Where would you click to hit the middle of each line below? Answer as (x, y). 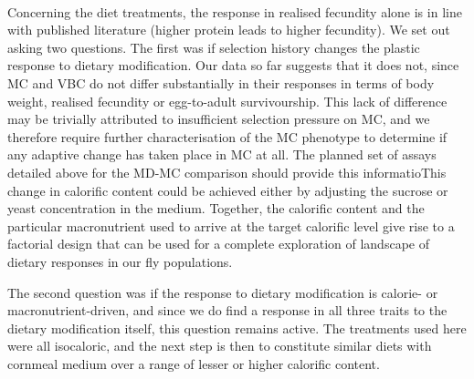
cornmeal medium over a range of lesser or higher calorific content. (194, 363)
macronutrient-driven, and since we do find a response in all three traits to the (227, 310)
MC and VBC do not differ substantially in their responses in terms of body (221, 82)
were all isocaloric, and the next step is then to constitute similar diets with (220, 346)
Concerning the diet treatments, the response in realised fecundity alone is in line (235, 11)
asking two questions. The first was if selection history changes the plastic (214, 47)
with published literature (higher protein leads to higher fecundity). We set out (229, 30)
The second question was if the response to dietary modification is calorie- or (223, 292)
